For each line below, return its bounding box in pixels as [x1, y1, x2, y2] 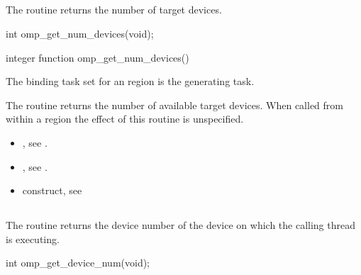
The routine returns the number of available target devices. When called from [6, 97, 343, 112]
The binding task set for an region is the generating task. [6, 74, 255, 89]
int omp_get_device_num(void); [6, 255, 150, 270]
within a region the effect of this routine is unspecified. [6, 111, 244, 126]
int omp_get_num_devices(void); [6, 26, 154, 40]
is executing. [6, 231, 60, 246]
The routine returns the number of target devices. [6, 2, 222, 17]
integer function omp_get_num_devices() [6, 50, 189, 64]
